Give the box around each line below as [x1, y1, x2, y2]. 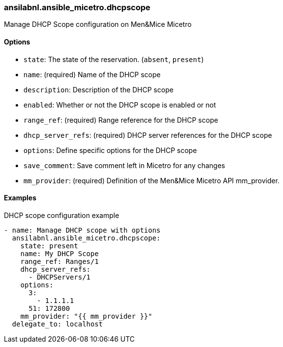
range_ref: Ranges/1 [20, 257, 99, 265]
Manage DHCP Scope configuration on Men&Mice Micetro [4, 20, 192, 29]
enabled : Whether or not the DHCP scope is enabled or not [23, 100, 216, 109]
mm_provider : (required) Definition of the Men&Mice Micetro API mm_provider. [23, 176, 280, 185]
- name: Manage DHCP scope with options [4, 226, 161, 234]
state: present [20, 241, 78, 250]
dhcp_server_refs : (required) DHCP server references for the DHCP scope [23, 130, 272, 139]
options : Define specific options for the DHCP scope [23, 146, 197, 154]
